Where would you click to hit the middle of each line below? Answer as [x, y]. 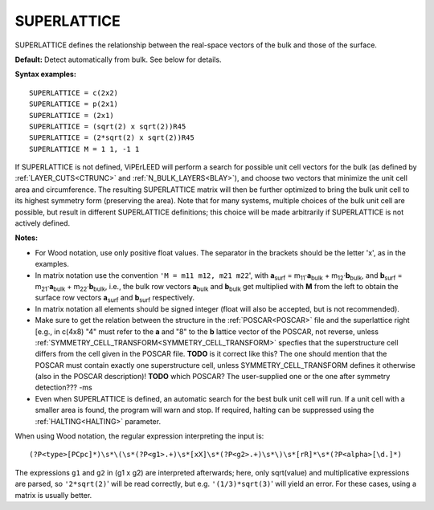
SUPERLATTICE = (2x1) [72, 115]
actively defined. [43, 223]
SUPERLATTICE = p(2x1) [74, 104]
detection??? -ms [63, 388]
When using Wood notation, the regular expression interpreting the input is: [139, 436]
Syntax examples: [45, 74]
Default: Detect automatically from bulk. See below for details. [118, 59]
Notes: [27, 238]
